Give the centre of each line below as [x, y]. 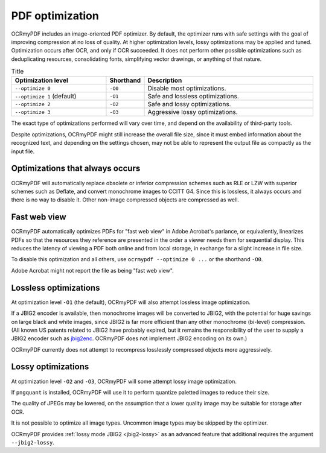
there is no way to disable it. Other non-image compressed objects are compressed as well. [125, 200]
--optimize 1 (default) [46, 97]
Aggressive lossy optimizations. [193, 112]
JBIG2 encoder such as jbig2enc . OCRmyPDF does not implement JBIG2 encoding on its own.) [129, 338]
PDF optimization [55, 16]
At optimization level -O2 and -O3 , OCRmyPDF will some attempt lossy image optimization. [124, 381]
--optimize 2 [33, 104]
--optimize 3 [33, 112]
